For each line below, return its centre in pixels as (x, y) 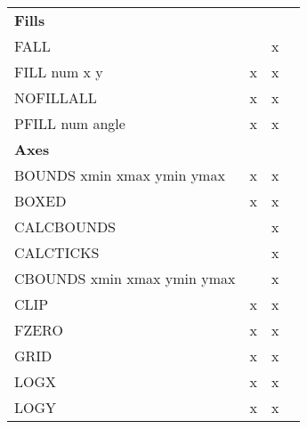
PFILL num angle (70, 123)
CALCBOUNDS (65, 227)
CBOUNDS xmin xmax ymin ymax (125, 278)
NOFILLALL (56, 97)
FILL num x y (59, 72)
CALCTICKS (57, 252)
